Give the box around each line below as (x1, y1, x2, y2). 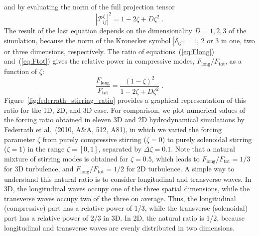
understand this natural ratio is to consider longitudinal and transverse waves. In (4, 173, 252, 184)
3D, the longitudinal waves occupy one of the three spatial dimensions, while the (4, 183, 250, 194)
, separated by (98, 144, 142, 154)
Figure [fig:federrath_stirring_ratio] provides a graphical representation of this (4, 95, 246, 105)
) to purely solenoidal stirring (162, 134, 252, 144)
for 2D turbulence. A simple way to (126, 163, 235, 174)
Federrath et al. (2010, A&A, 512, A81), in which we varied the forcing (4, 124, 222, 135)
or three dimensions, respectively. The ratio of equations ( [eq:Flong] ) (4, 46, 214, 56)
